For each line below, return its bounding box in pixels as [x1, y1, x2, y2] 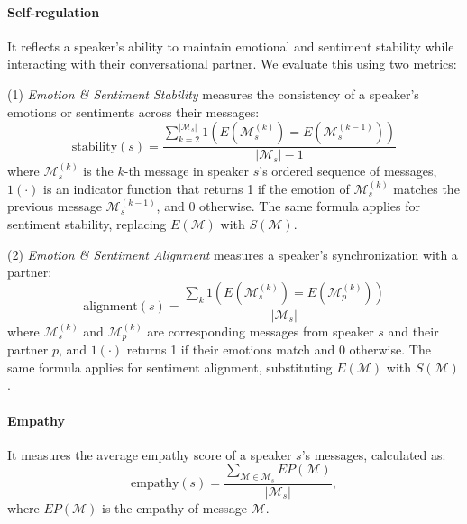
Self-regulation [7, 2, 100, 21]
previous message [7, 197, 102, 216]
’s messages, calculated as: [301, 445, 446, 464]
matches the [393, 179, 460, 198]
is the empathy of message [102, 498, 247, 517]
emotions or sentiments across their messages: [7, 102, 260, 121]
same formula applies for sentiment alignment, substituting [7, 357, 333, 376]
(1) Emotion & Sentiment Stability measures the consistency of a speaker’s [7, 84, 419, 103]
